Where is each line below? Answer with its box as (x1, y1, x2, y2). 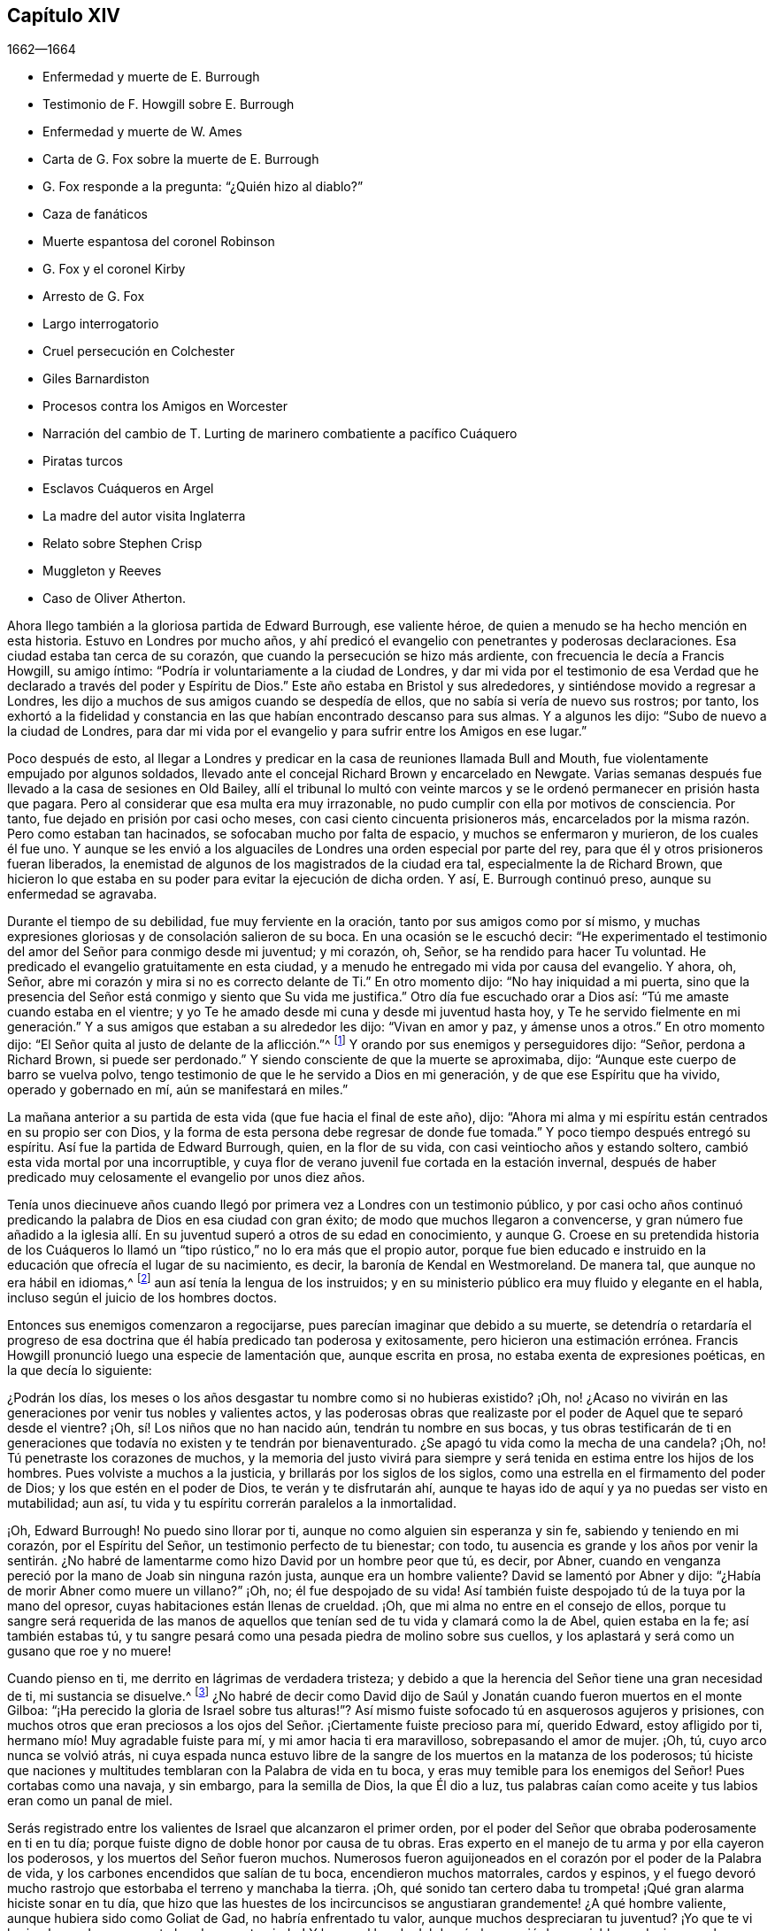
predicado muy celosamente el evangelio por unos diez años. (7, 1170, 365, 1186)
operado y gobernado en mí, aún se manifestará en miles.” (7, 1082, 349, 1098)
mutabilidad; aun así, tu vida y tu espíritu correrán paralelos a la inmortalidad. (7, 1495, 457, 1510)
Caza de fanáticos (42, 206, 148, 222)
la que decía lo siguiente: (7, 1362, 152, 1378)
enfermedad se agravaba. (7, 886, 157, 902)
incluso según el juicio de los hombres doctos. (7, 1289, 277, 1305)
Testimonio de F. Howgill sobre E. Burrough (42, 97, 295, 112)
